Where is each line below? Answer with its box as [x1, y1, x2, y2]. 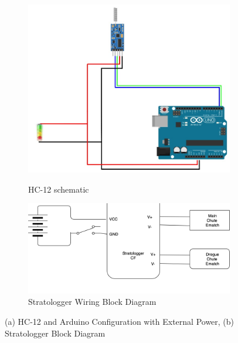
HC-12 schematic [28, 183, 89, 195]
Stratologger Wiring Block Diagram [28, 295, 157, 308]
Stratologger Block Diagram [5, 327, 106, 339]
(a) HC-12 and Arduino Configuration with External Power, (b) [5, 315, 234, 327]
